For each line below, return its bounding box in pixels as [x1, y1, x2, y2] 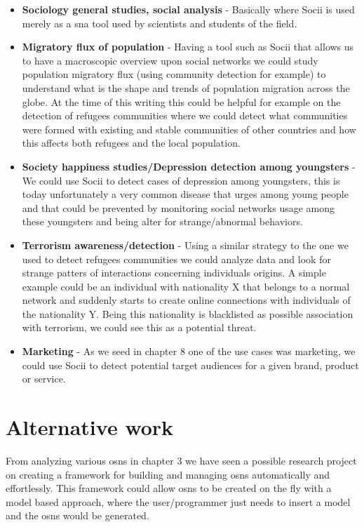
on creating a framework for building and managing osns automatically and [6, 467, 330, 481]
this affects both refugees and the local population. [22, 135, 241, 150]
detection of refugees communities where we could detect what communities [22, 108, 348, 123]
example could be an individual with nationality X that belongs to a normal [22, 279, 350, 293]
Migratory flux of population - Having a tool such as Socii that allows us [22, 39, 354, 54]
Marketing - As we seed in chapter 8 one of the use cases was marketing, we [22, 344, 356, 359]
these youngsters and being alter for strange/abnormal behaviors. [22, 214, 303, 229]
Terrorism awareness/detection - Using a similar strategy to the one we [22, 237, 349, 252]
